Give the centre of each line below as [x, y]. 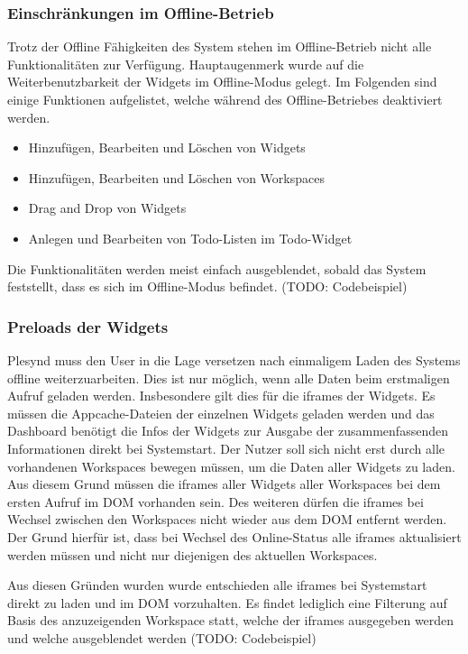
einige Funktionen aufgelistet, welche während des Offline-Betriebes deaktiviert [225, 99]
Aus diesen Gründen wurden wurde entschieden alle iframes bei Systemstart [217, 585]
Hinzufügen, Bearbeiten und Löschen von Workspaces [176, 177]
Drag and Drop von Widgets [107, 208]
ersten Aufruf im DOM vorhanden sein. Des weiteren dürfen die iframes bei [216, 501]
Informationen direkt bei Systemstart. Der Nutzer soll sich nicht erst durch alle [226, 448]
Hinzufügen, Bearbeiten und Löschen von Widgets [167, 147]
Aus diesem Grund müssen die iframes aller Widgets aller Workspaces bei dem [224, 484]
